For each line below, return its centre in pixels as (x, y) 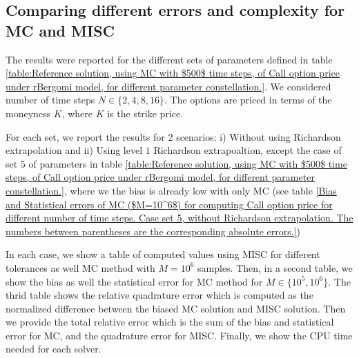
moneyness (28, 113)
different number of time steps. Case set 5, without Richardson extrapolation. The (179, 218)
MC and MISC (60, 30)
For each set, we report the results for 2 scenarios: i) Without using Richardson (173, 136)
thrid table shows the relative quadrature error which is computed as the (159, 295)
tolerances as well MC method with (80, 267)
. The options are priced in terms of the (248, 100)
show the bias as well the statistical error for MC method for (134, 281)
